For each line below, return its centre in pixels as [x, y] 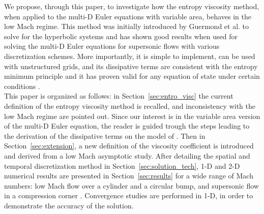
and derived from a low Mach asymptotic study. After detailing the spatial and [127, 155]
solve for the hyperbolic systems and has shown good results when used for [121, 36]
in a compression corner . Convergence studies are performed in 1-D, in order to [129, 195]
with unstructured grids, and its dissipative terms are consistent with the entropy [131, 66]
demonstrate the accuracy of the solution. [69, 205]
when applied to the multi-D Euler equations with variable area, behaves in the [128, 16]
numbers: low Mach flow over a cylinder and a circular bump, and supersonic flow [131, 185]
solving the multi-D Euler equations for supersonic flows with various [112, 46]
